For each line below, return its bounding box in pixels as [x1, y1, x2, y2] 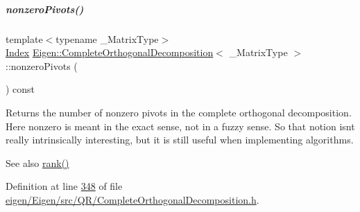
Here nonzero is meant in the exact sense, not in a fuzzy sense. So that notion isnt [6, 118, 355, 133]
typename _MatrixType [55, 31, 159, 46]
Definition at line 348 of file [6, 179, 123, 193]
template [6, 31, 43, 46]
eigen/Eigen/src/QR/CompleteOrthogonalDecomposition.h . [6, 192, 259, 206]
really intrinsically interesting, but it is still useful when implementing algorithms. [6, 132, 354, 147]
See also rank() [6, 155, 69, 170]
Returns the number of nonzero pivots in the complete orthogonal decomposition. [6, 105, 352, 119]
